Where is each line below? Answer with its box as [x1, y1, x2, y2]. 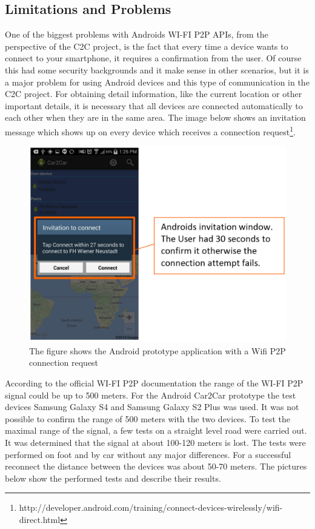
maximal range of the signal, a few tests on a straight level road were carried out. [5, 424, 307, 437]
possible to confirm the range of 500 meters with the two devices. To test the [5, 412, 290, 425]
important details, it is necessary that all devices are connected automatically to [5, 99, 303, 112]
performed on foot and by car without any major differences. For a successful [5, 448, 291, 460]
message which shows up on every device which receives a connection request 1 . [5, 123, 296, 138]
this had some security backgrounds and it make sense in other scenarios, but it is [5, 63, 309, 76]
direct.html [19, 513, 61, 525]
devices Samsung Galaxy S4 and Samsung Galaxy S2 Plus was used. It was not [5, 400, 299, 413]
